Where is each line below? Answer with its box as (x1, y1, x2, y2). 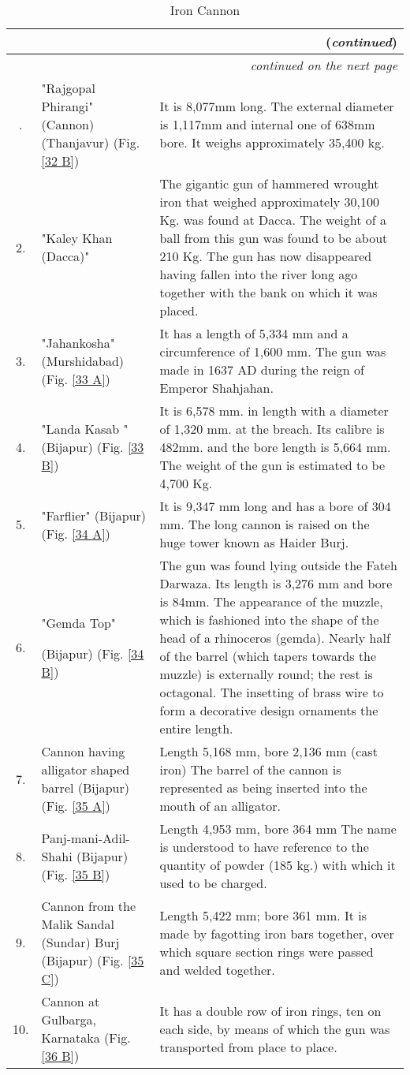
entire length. (159, 719, 233, 737)
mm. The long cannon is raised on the (159, 515, 370, 533)
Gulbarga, (41, 1010, 96, 1028)
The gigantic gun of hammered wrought (159, 174, 379, 192)
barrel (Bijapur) (41, 778, 129, 797)
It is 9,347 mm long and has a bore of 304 (159, 497, 391, 515)
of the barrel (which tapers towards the (159, 647, 377, 665)
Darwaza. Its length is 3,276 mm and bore (159, 574, 393, 592)
